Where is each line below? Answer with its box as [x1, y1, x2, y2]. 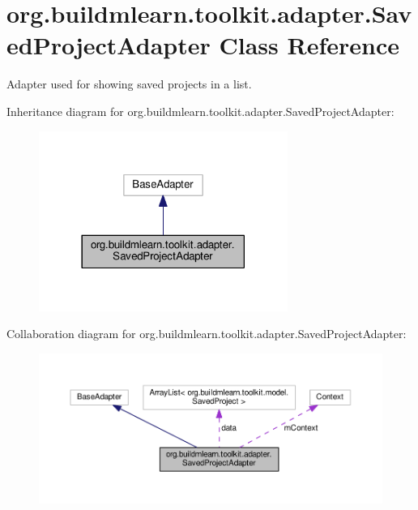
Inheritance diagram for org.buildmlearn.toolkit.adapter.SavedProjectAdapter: [6, 102, 395, 119]
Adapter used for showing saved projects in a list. [6, 75, 252, 92]
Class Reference [219, 28, 399, 62]
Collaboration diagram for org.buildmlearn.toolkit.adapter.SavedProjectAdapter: [6, 325, 407, 342]
